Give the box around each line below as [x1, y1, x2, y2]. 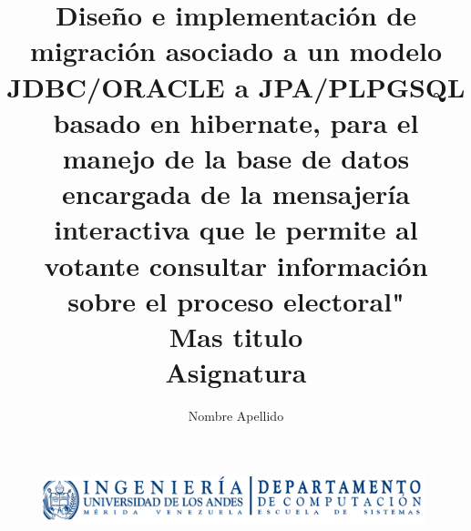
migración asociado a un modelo [29, 32, 443, 69]
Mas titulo [169, 317, 303, 354]
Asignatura [165, 353, 307, 391]
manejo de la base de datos [62, 138, 410, 176]
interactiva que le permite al [54, 210, 418, 248]
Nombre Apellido [188, 406, 284, 424]
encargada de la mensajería [62, 175, 410, 212]
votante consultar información [44, 246, 428, 283]
